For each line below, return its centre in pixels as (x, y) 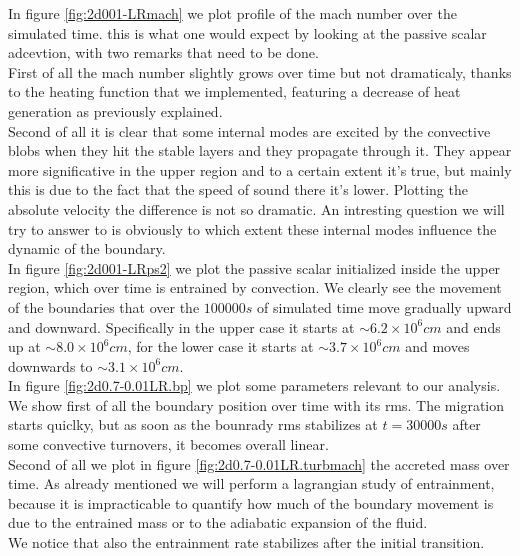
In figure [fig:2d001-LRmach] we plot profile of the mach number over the (232, 13)
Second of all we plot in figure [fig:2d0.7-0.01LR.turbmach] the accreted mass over (259, 463)
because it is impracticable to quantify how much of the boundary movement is (251, 502)
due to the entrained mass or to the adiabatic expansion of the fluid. (218, 522)
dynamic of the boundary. (87, 248)
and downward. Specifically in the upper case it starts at (181, 326)
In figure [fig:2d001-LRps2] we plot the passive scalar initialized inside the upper (254, 267)
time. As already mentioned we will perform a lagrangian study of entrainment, (251, 483)
